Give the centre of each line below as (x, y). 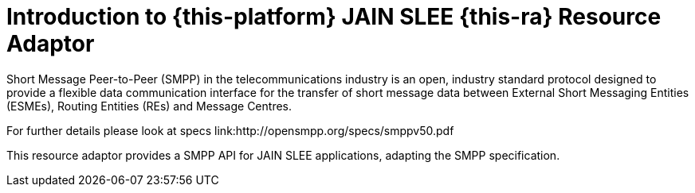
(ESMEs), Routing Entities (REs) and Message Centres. (149, 106)
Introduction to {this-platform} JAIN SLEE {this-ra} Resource (334, 17)
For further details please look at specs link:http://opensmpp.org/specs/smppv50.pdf (230, 130)
